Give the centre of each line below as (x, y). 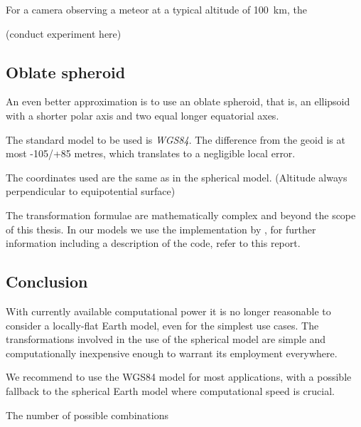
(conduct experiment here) (64, 33)
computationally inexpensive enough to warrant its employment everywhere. (172, 353)
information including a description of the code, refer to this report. (153, 243)
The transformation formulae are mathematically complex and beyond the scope (181, 215)
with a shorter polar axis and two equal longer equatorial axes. (142, 115)
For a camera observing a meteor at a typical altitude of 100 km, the (156, 9)
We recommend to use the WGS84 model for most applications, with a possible (179, 377)
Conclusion (47, 281)
